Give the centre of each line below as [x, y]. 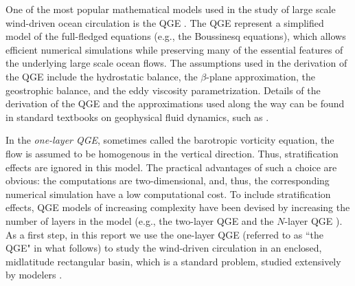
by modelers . [34, 275]
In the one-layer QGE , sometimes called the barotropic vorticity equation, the [170, 140]
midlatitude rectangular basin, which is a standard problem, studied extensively [173, 261]
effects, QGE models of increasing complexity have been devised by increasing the [178, 207]
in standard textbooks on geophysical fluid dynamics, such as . [137, 117]
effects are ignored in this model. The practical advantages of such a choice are [171, 167]
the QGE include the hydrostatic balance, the [102, 76]
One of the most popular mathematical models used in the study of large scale [171, 9]
